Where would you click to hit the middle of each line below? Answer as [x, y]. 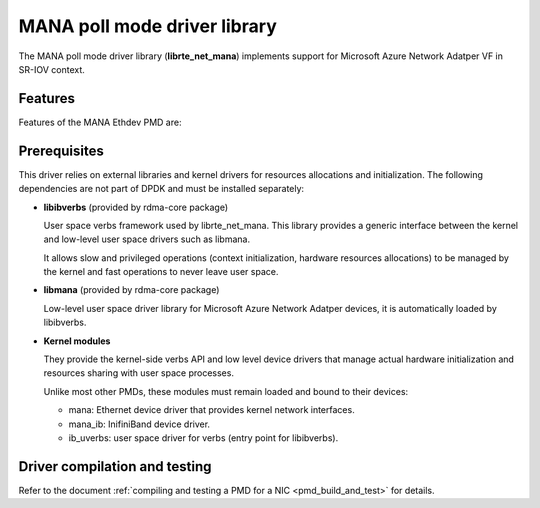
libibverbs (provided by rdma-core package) [136, 207]
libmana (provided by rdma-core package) [131, 290]
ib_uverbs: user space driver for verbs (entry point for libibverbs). [203, 438]
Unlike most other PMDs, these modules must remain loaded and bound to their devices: [226, 391]
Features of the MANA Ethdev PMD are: [100, 122]
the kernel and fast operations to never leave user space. [161, 272]
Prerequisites [61, 150]
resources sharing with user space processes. [139, 373]
